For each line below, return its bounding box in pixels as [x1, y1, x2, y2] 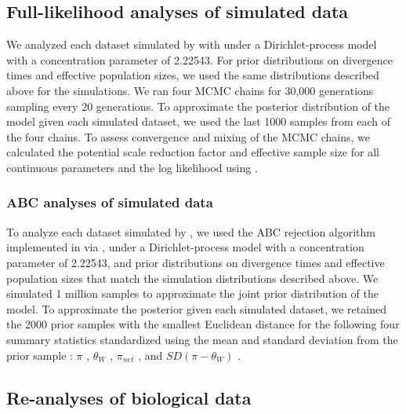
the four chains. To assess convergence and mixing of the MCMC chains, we [6, 128, 371, 145]
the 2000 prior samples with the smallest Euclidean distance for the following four [6, 316, 400, 332]
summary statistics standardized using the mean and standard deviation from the [6, 331, 398, 347]
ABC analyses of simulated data [6, 192, 213, 212]
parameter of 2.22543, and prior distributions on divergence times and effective [6, 254, 385, 270]
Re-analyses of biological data [6, 385, 252, 409]
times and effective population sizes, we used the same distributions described [6, 67, 379, 83]
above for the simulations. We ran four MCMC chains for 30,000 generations [6, 82, 374, 98]
